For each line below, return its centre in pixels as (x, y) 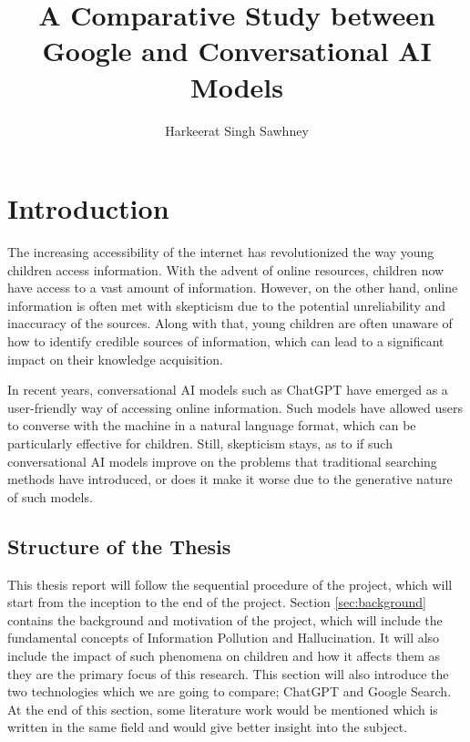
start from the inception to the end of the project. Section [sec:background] (217, 602)
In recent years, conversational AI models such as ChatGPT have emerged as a (228, 390)
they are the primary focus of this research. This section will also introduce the (228, 673)
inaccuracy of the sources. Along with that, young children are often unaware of (230, 323)
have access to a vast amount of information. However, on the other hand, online (233, 288)
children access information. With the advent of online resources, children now (226, 269)
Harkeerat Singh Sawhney (237, 130)
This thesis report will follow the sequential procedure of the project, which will (230, 584)
